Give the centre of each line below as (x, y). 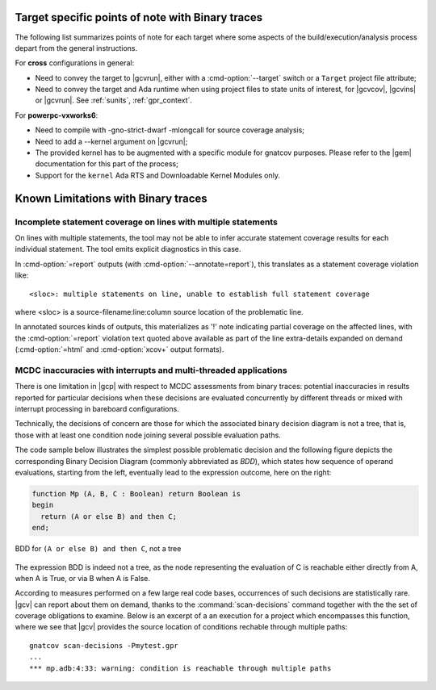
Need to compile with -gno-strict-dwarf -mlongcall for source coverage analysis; (170, 130)
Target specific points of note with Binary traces (138, 17)
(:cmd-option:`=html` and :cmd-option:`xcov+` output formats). (119, 349)
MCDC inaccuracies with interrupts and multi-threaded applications (151, 370)
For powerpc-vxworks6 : (57, 115)
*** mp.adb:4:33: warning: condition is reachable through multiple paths (180, 668)
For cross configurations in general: (75, 63)
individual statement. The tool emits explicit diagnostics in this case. (128, 249)
